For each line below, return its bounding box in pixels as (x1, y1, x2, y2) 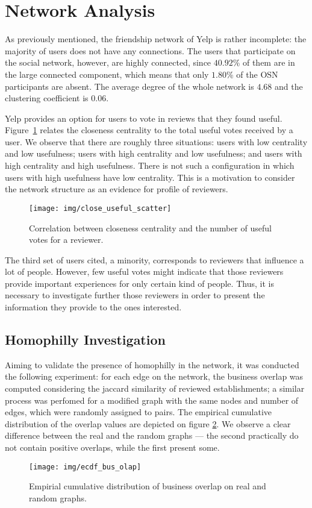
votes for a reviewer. (29, 233, 104, 246)
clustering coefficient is (5, 92, 89, 104)
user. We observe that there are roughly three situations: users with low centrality (5, 135, 308, 148)
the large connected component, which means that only (5, 67, 209, 80)
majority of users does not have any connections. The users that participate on (5, 44, 296, 57)
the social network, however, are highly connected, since (5, 56, 211, 69)
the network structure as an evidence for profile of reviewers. (5, 183, 228, 195)
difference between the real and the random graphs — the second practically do (5, 429, 299, 442)
